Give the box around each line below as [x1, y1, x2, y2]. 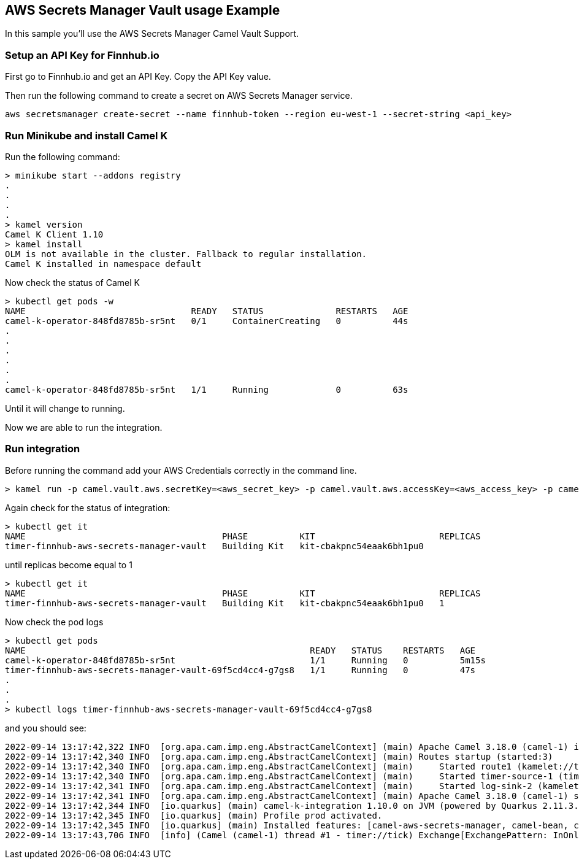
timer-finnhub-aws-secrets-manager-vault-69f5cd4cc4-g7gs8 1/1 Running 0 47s [5, 665, 476, 675]
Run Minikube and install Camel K [5, 129, 168, 142]
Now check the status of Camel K [5, 277, 140, 288]
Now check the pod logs [5, 616, 104, 627]
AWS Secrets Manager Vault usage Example [5, 2, 280, 18]
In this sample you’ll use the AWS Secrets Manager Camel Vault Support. [5, 28, 299, 39]
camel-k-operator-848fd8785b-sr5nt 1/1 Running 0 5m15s [5, 655, 486, 665]
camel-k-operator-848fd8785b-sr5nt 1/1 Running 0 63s [5, 384, 408, 395]
